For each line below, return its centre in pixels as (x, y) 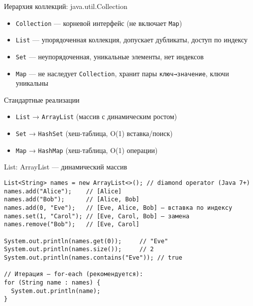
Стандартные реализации (42, 99)
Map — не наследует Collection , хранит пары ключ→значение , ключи (122, 73)
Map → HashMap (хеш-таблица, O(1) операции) (87, 150)
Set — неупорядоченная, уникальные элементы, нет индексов (110, 56)
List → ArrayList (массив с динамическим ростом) (96, 116)
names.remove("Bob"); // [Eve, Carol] (72, 225)
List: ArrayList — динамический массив (66, 167)
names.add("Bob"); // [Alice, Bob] (72, 200)
